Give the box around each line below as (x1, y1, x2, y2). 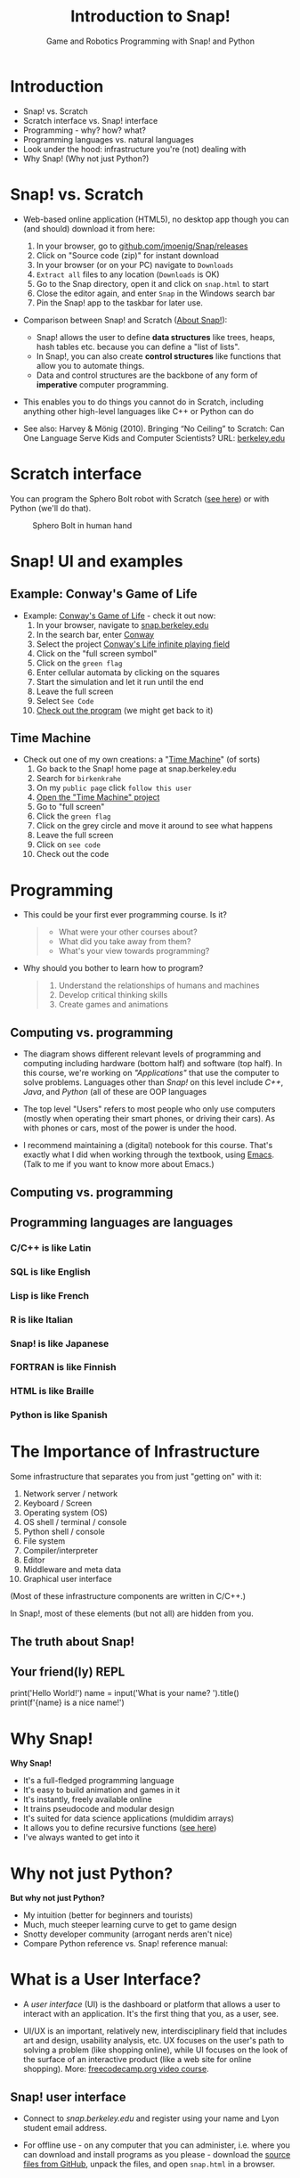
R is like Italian (10, 1313, 74, 1326)
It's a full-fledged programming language (22, 1775, 174, 1786)
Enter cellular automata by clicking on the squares (36, 666, 221, 678)
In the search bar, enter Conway (36, 629, 155, 640)
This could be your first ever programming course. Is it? (22, 910, 228, 920)
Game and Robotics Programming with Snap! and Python (45, 36, 255, 46)
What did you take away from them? (58, 936, 191, 947)
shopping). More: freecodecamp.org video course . (22, 2064, 209, 2075)
